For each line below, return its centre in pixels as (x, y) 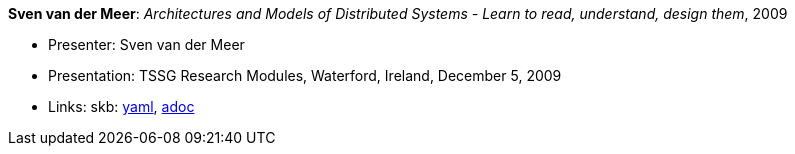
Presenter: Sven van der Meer (146, 44)
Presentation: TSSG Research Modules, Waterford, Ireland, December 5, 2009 (305, 75)
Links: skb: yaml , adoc (121, 106)
